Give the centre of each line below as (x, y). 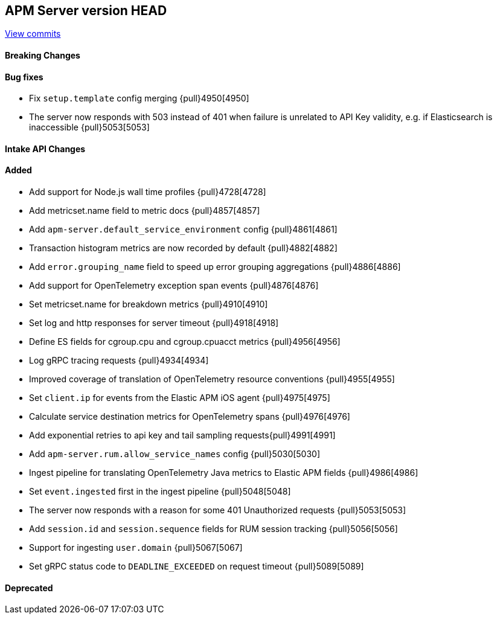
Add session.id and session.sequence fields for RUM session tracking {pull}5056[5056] (213, 529)
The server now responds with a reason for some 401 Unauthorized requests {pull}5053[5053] (218, 510)
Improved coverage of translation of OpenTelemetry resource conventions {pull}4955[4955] (212, 379)
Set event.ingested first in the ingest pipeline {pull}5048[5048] (160, 492)
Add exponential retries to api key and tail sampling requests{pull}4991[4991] (182, 435)
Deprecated (29, 588)
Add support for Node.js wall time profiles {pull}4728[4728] (148, 192)
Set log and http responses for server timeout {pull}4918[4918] (154, 323)
